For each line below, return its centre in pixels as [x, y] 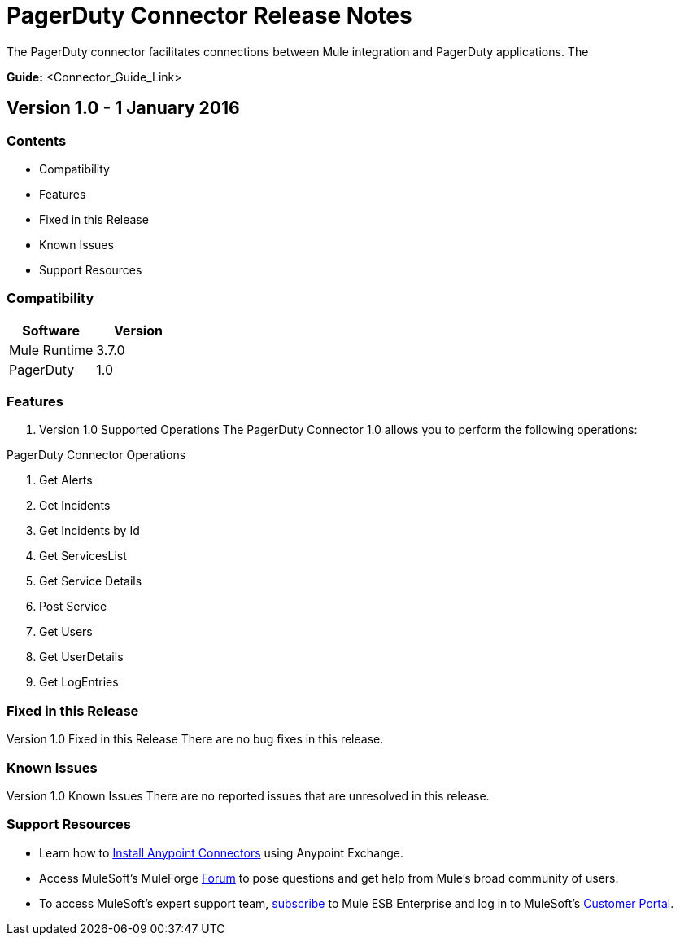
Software [51, 330]
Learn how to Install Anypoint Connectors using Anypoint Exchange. [222, 852]
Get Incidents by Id [89, 531]
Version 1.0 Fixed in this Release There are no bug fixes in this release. [195, 739]
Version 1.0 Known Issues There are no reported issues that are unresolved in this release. [248, 795]
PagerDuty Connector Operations [96, 455]
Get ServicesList [83, 556]
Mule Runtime [51, 350]
